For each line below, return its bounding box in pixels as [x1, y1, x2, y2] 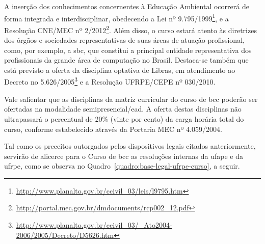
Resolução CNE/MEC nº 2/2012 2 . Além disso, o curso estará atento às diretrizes [4, 23, 257, 35]
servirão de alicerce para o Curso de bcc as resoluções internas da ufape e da [4, 150, 243, 161]
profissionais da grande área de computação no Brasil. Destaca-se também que [4, 55, 249, 65]
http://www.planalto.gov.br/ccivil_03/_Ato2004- [16, 220, 172, 230]
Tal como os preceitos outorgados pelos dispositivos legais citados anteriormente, [4, 141, 256, 151]
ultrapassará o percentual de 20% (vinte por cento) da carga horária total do [4, 113, 244, 124]
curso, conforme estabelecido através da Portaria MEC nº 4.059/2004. [4, 123, 222, 134]
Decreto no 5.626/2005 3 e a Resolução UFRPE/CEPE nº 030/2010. [4, 75, 216, 87]
